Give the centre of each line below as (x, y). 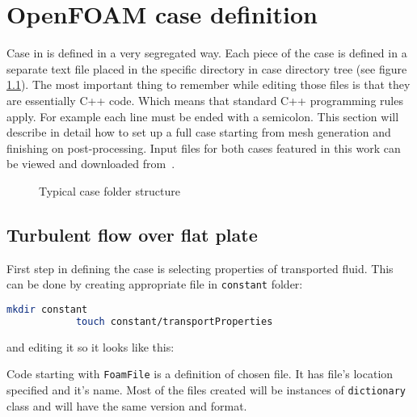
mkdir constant (47, 309)
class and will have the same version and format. (127, 405)
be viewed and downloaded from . (91, 164)
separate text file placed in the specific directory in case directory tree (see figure (207, 68)
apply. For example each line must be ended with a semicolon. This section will (203, 116)
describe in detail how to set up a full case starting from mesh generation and (199, 132)
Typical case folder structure (110, 190)
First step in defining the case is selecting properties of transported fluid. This (200, 268)
